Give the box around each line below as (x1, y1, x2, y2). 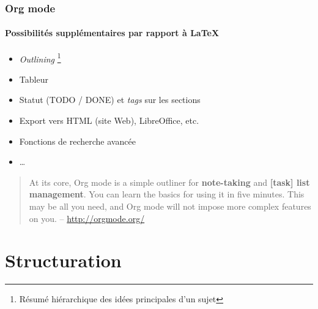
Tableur (19, 72, 48, 85)
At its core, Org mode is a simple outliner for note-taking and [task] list (29, 175, 310, 188)
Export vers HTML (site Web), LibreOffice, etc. (19, 114, 199, 127)
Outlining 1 (19, 50, 61, 65)
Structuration (5, 248, 122, 273)
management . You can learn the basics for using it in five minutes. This (29, 188, 305, 200)
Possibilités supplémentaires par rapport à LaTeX (5, 26, 220, 39)
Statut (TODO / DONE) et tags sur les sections (19, 93, 201, 106)
